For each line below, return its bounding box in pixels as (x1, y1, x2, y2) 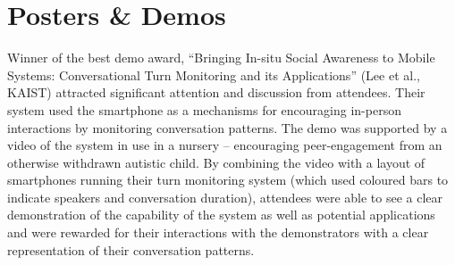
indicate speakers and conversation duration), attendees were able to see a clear (7, 187, 443, 206)
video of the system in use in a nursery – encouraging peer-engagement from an (7, 136, 442, 154)
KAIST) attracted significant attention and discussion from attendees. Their (7, 83, 426, 102)
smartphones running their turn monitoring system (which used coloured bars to (7, 170, 449, 189)
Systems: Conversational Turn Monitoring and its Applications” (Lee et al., (7, 65, 420, 84)
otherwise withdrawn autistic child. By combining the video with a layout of (7, 153, 426, 171)
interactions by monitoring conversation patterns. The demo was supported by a (7, 118, 448, 137)
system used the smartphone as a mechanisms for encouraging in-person (7, 100, 401, 119)
